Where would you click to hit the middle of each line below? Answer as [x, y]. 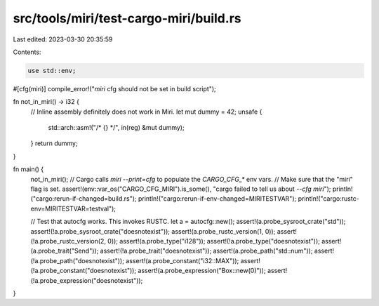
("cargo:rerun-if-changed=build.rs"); [84, 199]
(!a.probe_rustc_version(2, [68, 241]
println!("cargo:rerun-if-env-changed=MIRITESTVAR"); [217, 199]
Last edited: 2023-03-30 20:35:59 [63, 39]
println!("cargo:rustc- [328, 199]
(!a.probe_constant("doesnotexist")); [84, 271]
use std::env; [52, 71]
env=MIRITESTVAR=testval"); [73, 208]
